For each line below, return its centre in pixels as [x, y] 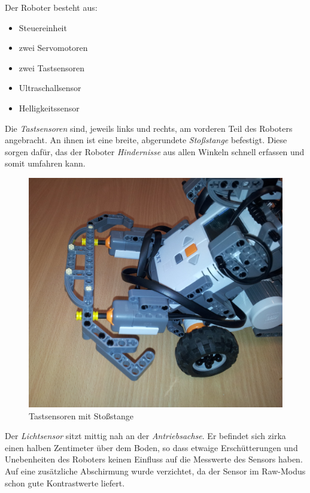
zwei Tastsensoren [51, 67]
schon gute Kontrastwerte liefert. [65, 483]
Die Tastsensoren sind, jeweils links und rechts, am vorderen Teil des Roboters [149, 128]
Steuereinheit [43, 27]
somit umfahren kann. [45, 163]
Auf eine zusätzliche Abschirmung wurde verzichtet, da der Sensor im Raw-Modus [155, 471]
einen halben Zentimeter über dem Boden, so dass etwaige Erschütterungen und [151, 447]
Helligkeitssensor [49, 108]
